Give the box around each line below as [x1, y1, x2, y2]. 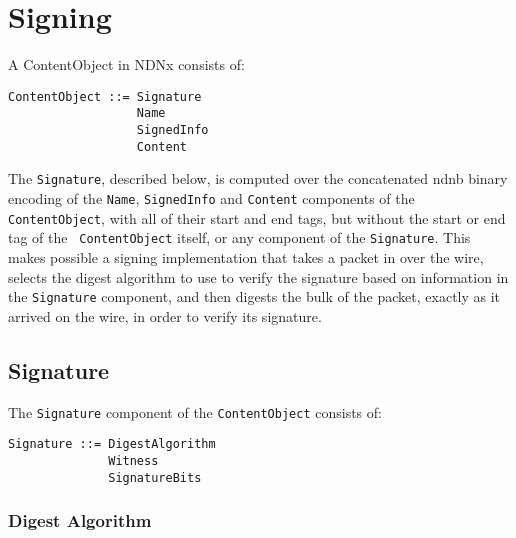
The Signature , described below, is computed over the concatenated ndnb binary [8, 168, 508, 189]
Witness [108, 453, 159, 468]
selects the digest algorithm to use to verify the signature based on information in [8, 266, 509, 287]
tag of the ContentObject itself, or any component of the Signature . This [8, 227, 471, 248]
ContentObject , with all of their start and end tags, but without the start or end [8, 207, 506, 228]
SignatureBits [108, 470, 202, 485]
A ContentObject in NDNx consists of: [8, 54, 245, 75]
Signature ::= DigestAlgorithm [8, 437, 216, 452]
